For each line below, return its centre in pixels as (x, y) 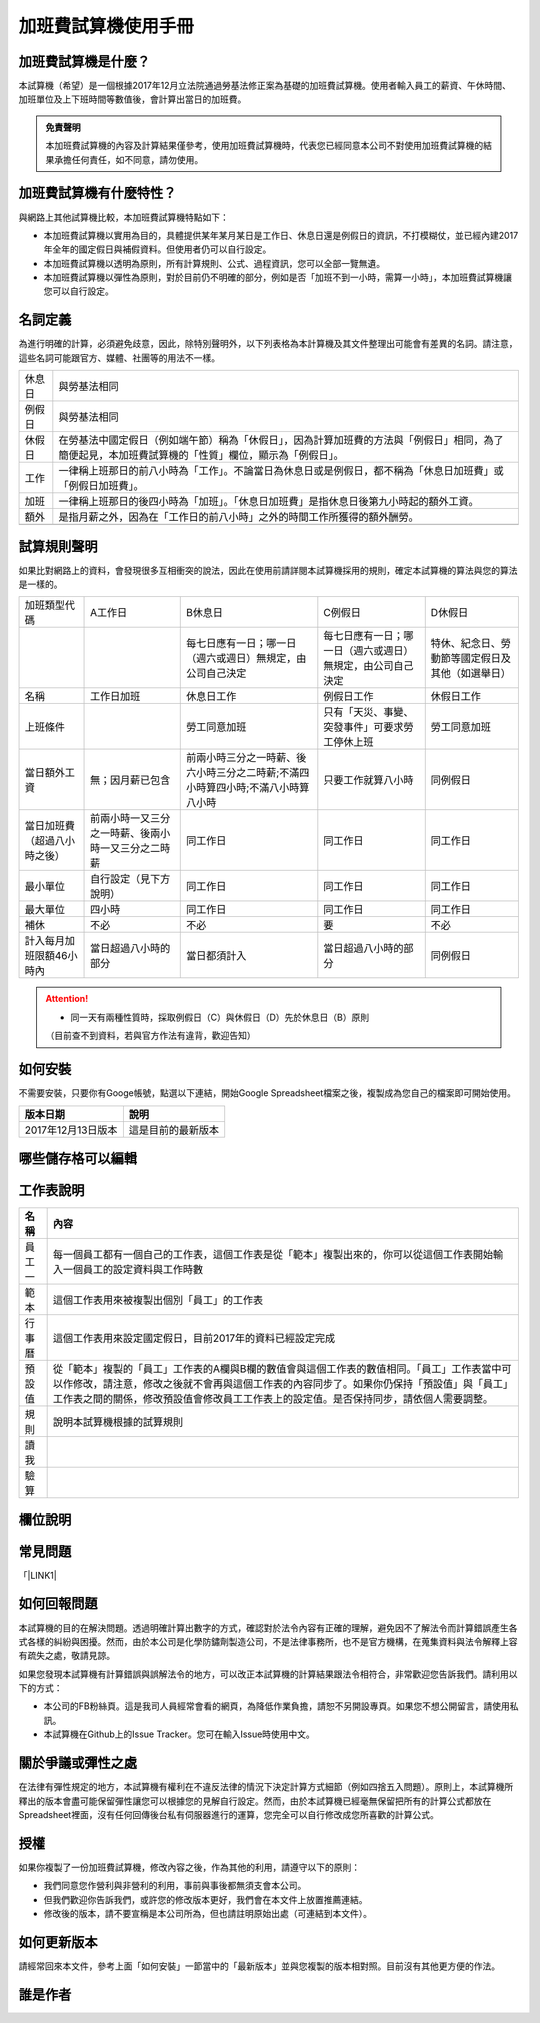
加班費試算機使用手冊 (106, 26)
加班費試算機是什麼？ (84, 61)
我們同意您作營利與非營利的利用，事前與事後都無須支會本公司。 (175, 1886)
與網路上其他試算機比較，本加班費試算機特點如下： (123, 217)
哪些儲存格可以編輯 (77, 1158)
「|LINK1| (37, 1575)
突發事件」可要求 (363, 727)
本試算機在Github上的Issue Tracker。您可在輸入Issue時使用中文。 (179, 1734)
